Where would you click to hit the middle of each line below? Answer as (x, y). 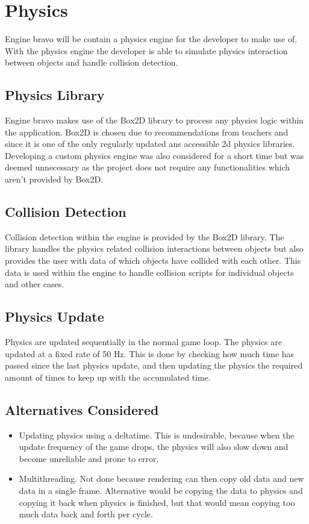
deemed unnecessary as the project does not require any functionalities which (148, 167)
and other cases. (35, 284)
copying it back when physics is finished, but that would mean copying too (157, 502)
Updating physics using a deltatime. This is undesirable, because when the (157, 435)
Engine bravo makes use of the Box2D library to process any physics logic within (154, 120)
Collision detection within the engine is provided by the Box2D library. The (145, 236)
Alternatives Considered (82, 409)
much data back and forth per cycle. (86, 514)
